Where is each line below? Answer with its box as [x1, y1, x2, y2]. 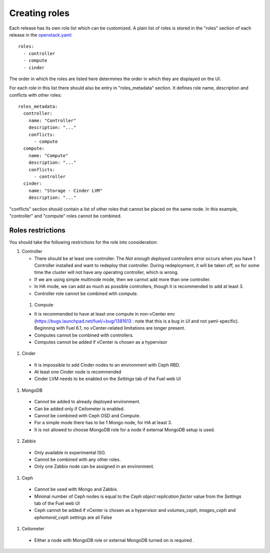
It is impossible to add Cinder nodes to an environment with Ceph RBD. [34, 362, 180, 368]
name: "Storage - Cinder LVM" [28, 188, 102, 193]
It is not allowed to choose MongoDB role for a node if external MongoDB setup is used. [34, 426, 215, 433]
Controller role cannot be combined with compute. [34, 291, 138, 297]
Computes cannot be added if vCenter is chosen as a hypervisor [34, 339, 167, 345]
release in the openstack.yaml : [9, 32, 72, 38]
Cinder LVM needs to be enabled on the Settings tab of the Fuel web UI [34, 376, 181, 382]
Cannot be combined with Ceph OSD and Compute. [34, 413, 141, 419]
